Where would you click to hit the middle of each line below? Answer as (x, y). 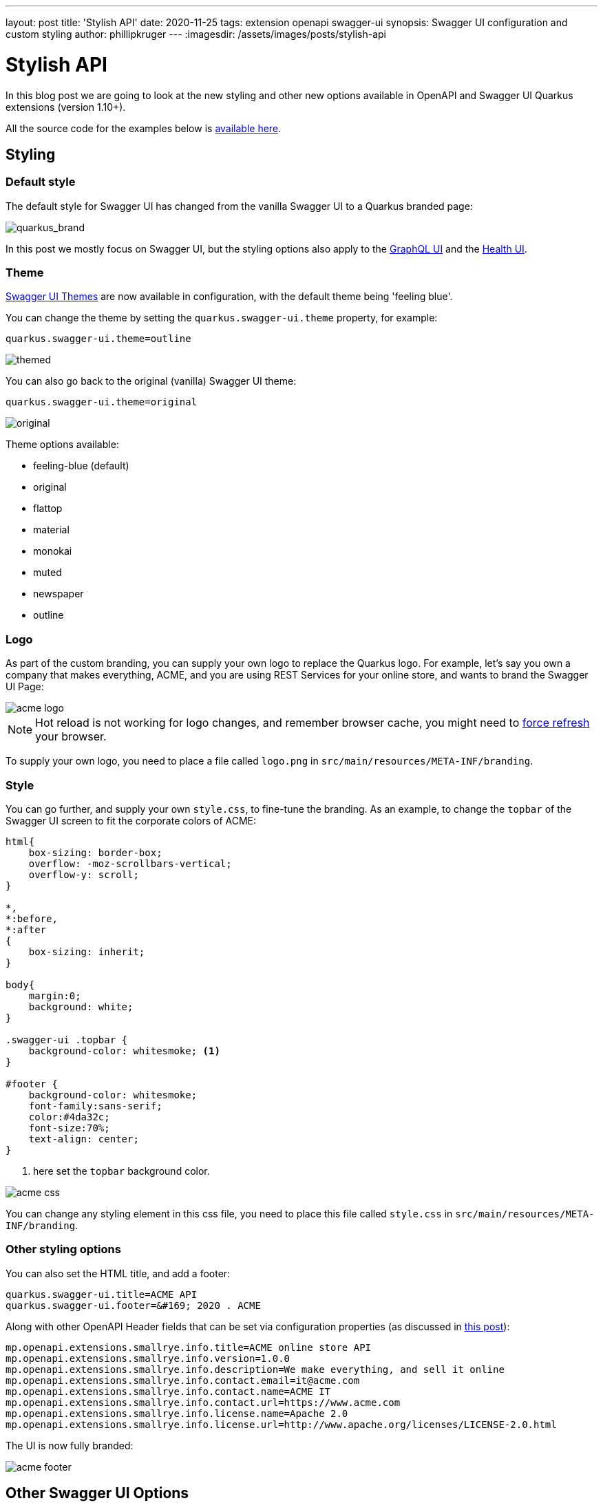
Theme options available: (62, 445)
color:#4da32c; (69, 1117)
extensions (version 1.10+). (66, 107)
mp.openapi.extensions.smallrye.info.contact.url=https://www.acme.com (203, 1402)
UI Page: (25, 687)
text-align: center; (84, 1139)
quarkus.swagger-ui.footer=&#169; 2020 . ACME (133, 1305)
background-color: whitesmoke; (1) (124, 1051)
